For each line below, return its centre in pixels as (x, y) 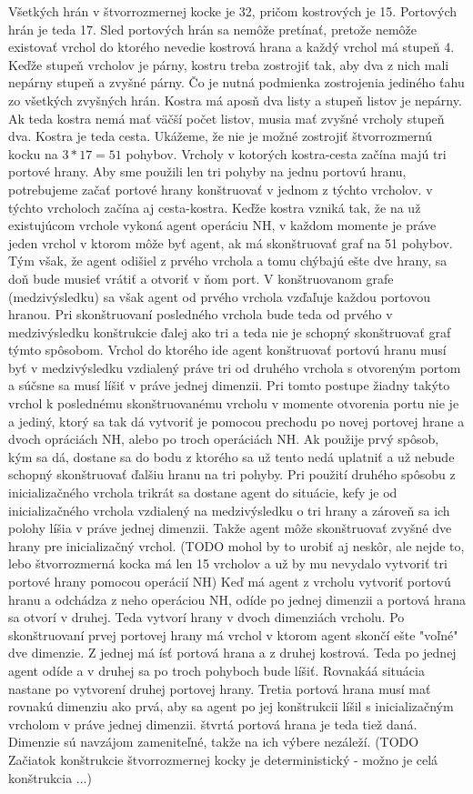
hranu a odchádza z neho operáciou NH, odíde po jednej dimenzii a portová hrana (237, 599)
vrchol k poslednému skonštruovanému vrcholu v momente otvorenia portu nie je (234, 403)
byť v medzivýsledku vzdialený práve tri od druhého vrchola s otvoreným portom (235, 367)
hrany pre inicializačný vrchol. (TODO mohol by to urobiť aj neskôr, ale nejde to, (236, 545)
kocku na (33, 153)
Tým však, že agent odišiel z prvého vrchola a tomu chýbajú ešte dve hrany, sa (228, 261)
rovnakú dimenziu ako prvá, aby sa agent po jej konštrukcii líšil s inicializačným (231, 706)
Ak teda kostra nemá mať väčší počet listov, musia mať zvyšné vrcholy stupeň (226, 118)
